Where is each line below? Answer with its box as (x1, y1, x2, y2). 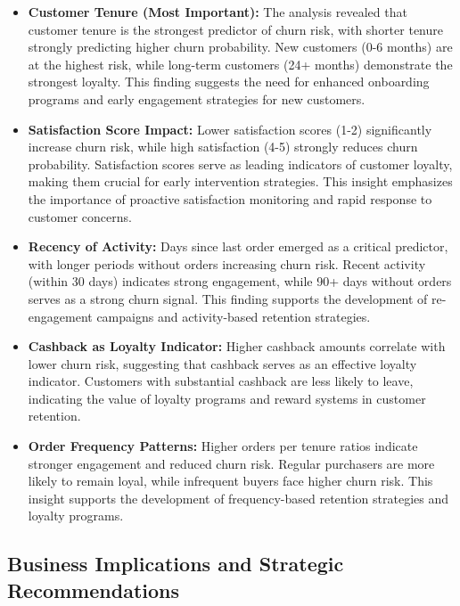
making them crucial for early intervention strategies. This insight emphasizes (28, 172, 453, 191)
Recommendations (7, 576, 179, 603)
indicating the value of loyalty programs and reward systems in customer (28, 389, 426, 407)
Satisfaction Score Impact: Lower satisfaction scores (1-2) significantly (28, 119, 432, 138)
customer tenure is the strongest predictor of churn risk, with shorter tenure (28, 20, 443, 38)
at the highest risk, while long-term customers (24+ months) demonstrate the (28, 54, 453, 73)
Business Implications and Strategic (7, 550, 344, 577)
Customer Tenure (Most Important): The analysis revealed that (28, 3, 407, 20)
